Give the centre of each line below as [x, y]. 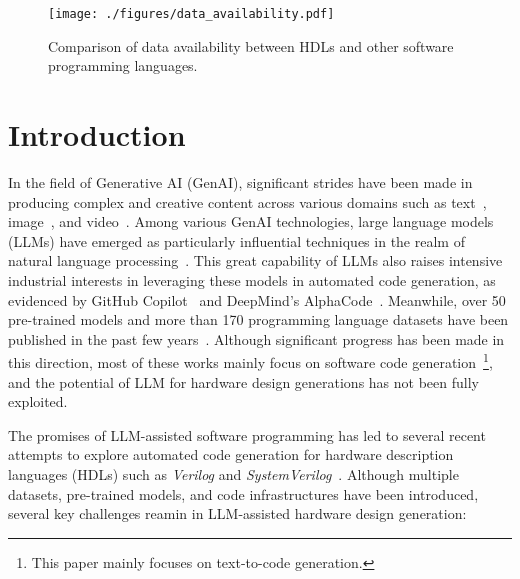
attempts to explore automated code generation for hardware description [231, 454]
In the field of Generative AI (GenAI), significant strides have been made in [240, 181]
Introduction [97, 134]
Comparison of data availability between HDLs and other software [251, 45]
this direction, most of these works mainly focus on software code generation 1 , [250, 360]
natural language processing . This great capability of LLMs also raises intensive [255, 260]
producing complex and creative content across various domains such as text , [247, 201]
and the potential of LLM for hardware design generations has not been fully [243, 381]
